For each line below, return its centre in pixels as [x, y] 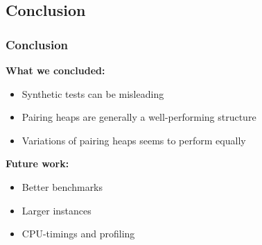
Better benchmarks [62, 186]
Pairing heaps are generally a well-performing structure [139, 117]
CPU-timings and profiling [78, 234]
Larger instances [56, 210]
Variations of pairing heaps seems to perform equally [134, 140]
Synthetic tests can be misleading [93, 93]
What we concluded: [55, 70]
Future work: [37, 163]
